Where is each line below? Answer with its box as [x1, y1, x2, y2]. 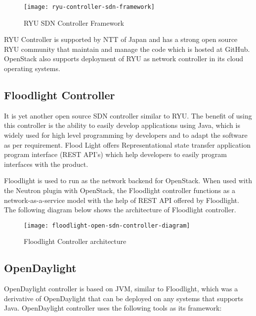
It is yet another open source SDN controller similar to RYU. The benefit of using [4, 110, 252, 120]
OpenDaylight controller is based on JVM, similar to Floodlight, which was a [4, 283, 238, 294]
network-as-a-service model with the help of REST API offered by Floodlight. [4, 195, 239, 205]
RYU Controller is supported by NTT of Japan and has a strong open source [4, 34, 238, 44]
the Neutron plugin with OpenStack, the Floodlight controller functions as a [4, 185, 235, 195]
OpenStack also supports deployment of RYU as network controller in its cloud [4, 53, 244, 64]
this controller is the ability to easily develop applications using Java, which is [4, 120, 240, 130]
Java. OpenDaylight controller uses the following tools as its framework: [4, 303, 222, 313]
